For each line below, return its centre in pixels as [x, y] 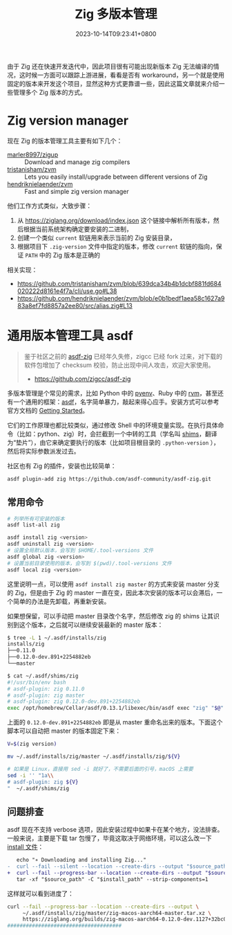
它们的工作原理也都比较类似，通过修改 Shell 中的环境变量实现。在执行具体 [113, 425]
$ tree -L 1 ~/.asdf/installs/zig [57, 638]
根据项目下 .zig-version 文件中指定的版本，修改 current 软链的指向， [116, 246]
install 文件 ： [26, 847]
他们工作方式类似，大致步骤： [49, 206]
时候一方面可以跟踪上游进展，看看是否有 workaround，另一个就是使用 [125, 75]
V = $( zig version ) [32, 744]
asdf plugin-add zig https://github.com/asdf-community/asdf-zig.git [109, 479]
